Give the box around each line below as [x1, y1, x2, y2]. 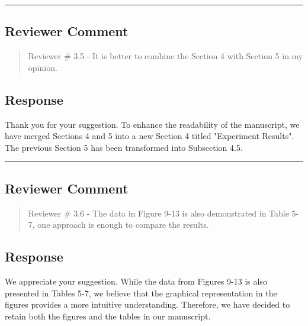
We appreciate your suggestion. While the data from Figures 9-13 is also [5, 275, 267, 287]
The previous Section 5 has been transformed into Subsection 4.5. [5, 141, 243, 153]
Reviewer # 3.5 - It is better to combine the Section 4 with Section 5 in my [28, 50, 303, 62]
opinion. [28, 61, 57, 73]
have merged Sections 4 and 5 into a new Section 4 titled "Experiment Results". [5, 130, 294, 142]
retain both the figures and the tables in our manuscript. [5, 309, 211, 322]
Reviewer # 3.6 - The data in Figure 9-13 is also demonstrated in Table [28, 206, 289, 219]
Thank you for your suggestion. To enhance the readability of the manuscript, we [5, 118, 300, 130]
